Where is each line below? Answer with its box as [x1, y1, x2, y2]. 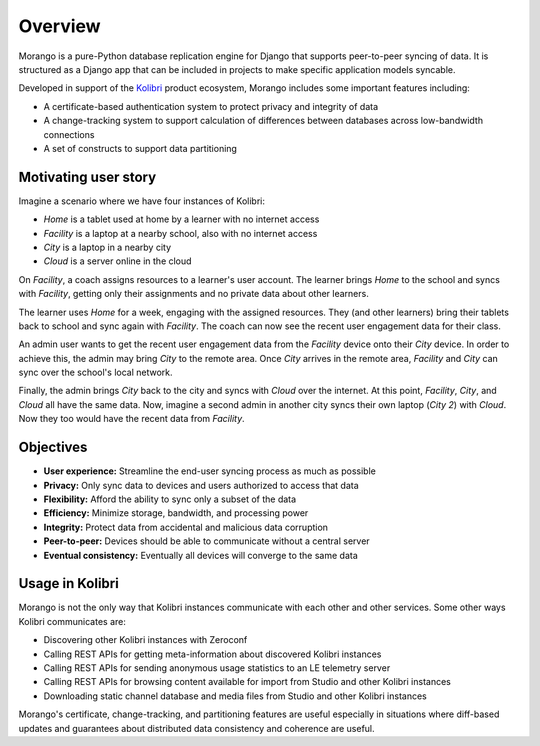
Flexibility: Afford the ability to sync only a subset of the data [43, 493, 297, 505]
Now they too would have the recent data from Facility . [18, 413, 245, 425]
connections [43, 128, 95, 140]
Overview [18, 15, 101, 37]
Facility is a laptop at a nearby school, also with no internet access [43, 227, 318, 239]
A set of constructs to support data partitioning [43, 142, 237, 154]
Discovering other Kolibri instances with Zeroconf [43, 634, 248, 646]
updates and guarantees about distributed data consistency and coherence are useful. [18, 722, 375, 734]
